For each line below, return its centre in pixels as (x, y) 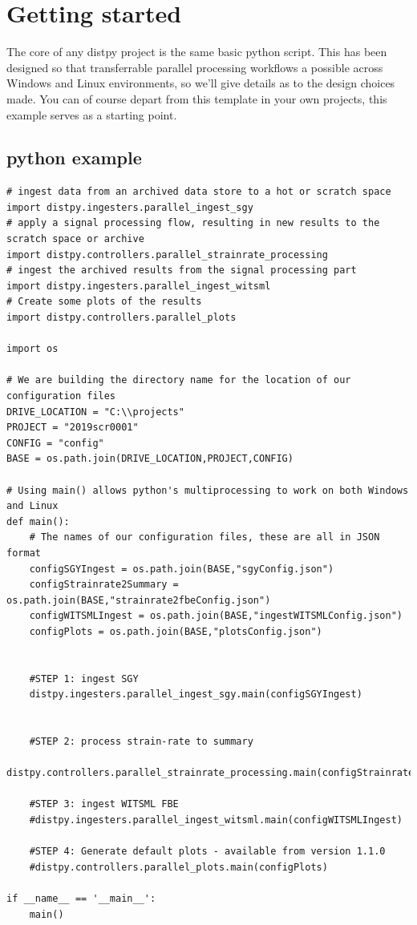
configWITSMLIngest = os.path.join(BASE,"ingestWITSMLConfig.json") (216, 616)
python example (74, 158)
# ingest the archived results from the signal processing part (182, 271)
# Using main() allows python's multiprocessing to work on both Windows (208, 490)
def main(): (38, 521)
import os (32, 349)
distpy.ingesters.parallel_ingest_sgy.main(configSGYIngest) (196, 695)
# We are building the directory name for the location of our (179, 380)
